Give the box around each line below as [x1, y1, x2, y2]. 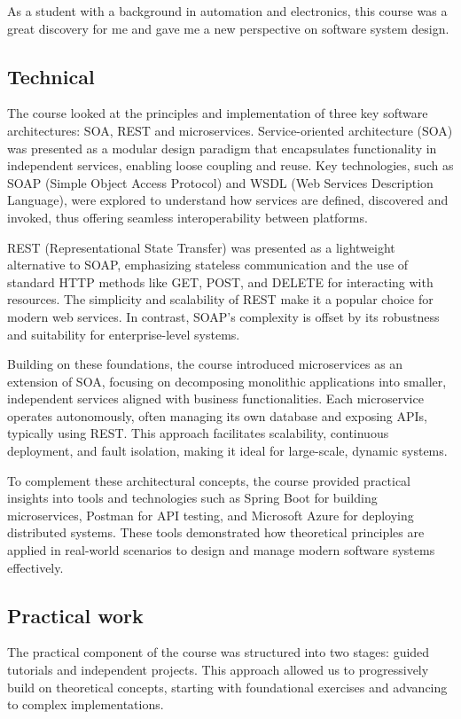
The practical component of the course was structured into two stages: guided [7, 643, 430, 661]
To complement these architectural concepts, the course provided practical [7, 471, 410, 489]
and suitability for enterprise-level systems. [7, 324, 240, 343]
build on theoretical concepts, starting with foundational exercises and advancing [7, 677, 448, 696]
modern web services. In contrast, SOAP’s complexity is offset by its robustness [7, 307, 440, 325]
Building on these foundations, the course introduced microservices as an [7, 355, 403, 373]
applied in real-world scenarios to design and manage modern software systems [7, 541, 435, 559]
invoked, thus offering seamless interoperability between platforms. [7, 207, 368, 226]
